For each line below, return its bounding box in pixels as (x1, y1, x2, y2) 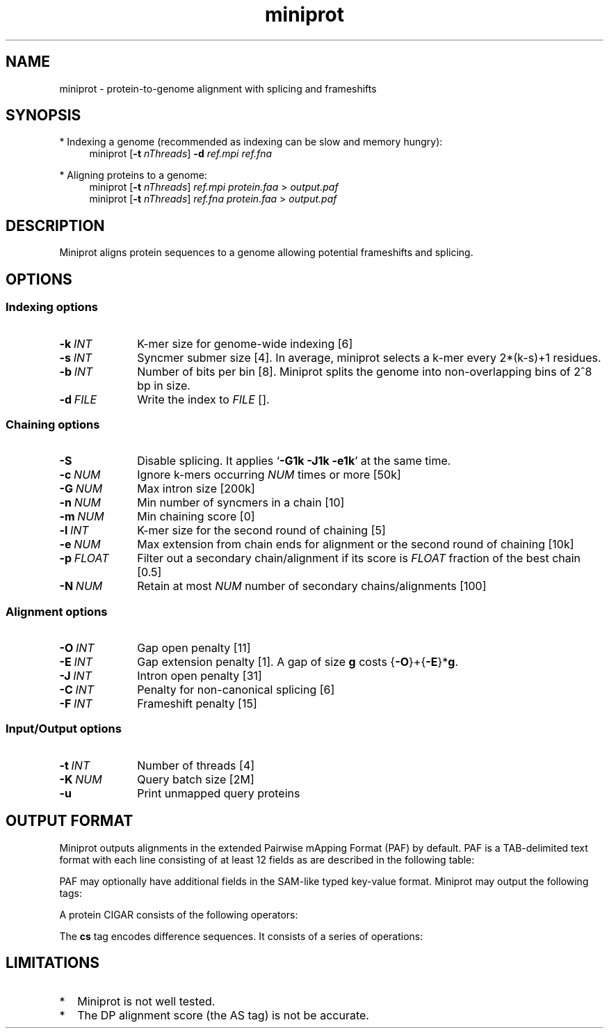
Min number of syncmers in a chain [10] (137, 495, 345, 510)
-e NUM (59, 537, 101, 552)
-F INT (59, 697, 92, 710)
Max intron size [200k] (137, 482, 255, 496)
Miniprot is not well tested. (77, 994, 216, 1009)
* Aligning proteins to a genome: (59, 169, 207, 182)
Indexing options (6, 300, 98, 315)
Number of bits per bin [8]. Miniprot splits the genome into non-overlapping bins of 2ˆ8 (137, 364, 592, 379)
